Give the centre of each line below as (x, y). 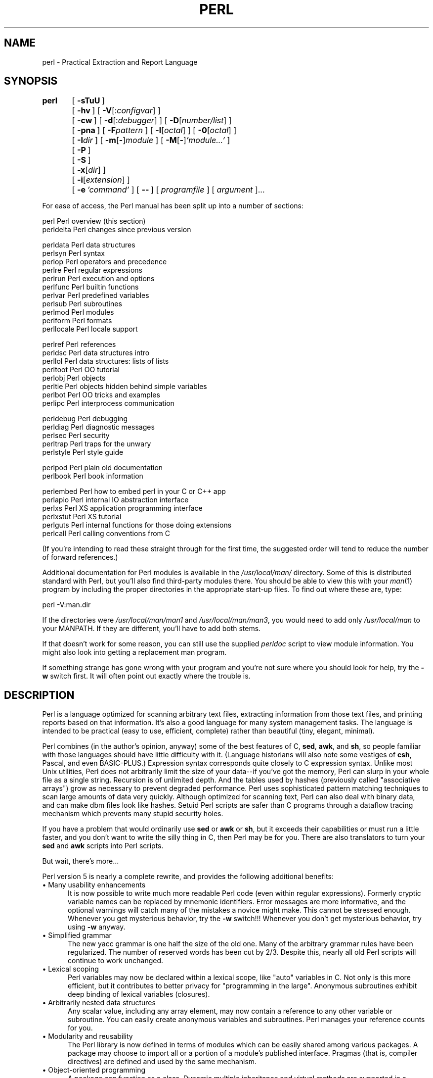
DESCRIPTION (39, 695)
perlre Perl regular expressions (92, 270)
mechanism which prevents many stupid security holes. (133, 814)
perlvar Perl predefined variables (96, 295)
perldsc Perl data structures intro (96, 353)
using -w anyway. (97, 927)
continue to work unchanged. (116, 961)
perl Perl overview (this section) (94, 221)
